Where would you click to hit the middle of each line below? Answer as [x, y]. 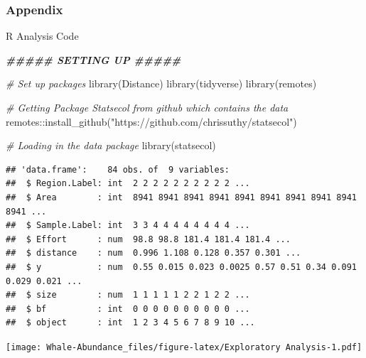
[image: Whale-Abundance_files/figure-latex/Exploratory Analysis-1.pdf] [184, 347]
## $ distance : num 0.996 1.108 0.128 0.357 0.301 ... [154, 253]
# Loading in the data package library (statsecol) [111, 145]
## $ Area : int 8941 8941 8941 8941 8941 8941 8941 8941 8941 [181, 197]
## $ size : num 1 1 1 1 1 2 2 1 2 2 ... [128, 295]
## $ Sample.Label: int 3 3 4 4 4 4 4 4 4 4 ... [128, 226]
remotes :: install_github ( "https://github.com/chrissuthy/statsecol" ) [151, 121]
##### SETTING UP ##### [93, 59]
